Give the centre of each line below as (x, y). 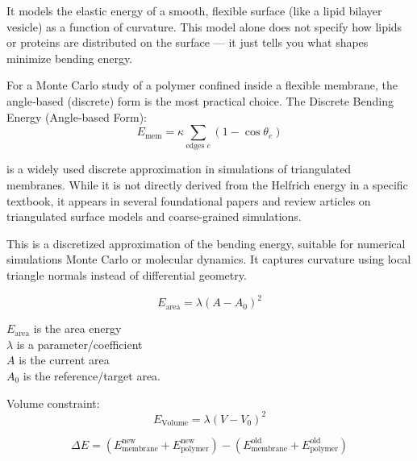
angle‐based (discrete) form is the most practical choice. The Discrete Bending (200, 100)
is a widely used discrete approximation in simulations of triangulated (179, 169)
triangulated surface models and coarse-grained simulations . (154, 216)
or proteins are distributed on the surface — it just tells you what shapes (188, 42)
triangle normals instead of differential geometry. (127, 275)
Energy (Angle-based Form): (77, 116)
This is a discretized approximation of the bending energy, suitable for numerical (206, 243)
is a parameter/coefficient (79, 344)
